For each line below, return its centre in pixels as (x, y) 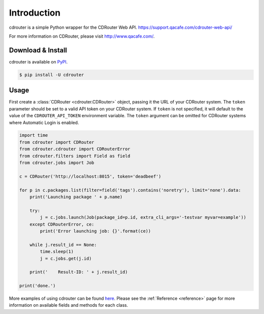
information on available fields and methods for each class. (68, 305)
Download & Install (38, 50)
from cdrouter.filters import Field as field (75, 156)
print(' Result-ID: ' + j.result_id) (79, 272)
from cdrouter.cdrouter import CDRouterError (75, 149)
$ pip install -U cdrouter (52, 75)
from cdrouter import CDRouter (57, 142)
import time (34, 135)
